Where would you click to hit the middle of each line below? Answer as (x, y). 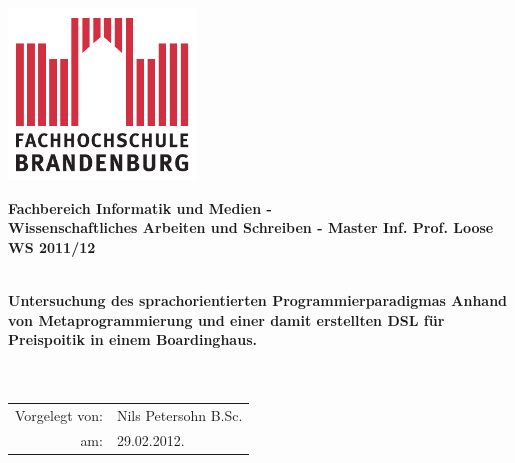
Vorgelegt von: (59, 414)
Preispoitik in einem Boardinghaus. (132, 339)
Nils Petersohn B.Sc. (179, 414)
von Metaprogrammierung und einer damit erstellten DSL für (226, 319)
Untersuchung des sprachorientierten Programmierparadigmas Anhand (258, 300)
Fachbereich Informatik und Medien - (140, 207)
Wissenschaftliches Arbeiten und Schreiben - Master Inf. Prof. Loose (251, 227)
